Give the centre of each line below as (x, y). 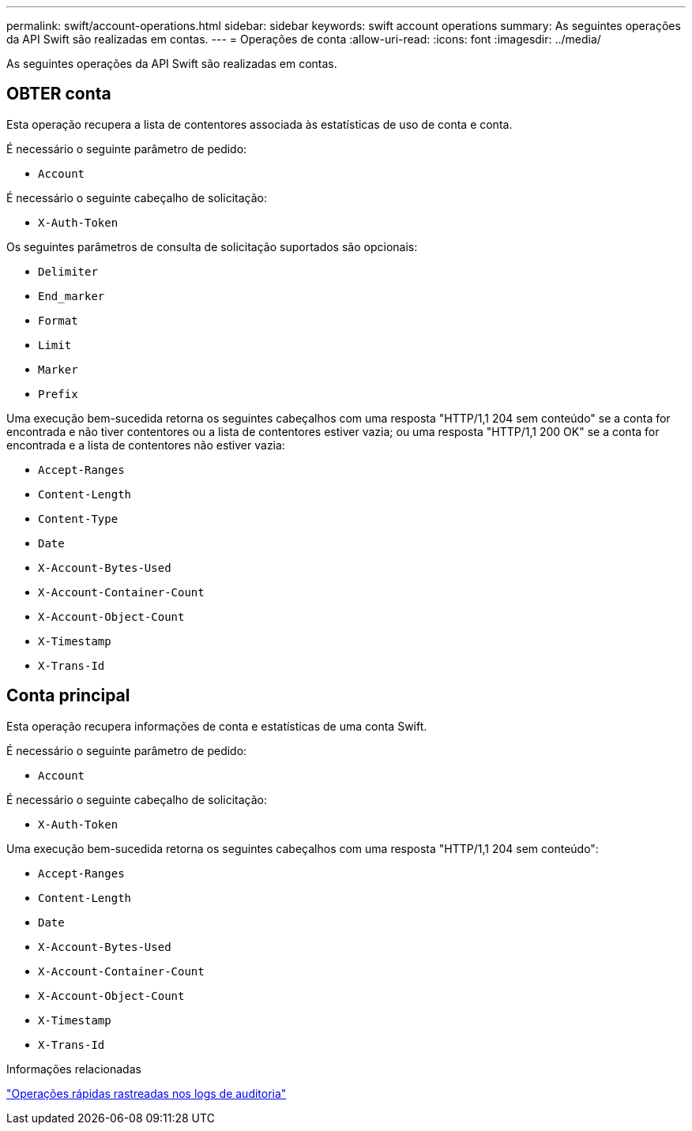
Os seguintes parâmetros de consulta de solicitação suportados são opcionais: (212, 246)
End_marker (71, 296)
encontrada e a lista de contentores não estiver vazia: (146, 445)
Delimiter (68, 271)
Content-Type (78, 519)
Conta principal (68, 696)
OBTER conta (59, 94)
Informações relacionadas (74, 1069)
